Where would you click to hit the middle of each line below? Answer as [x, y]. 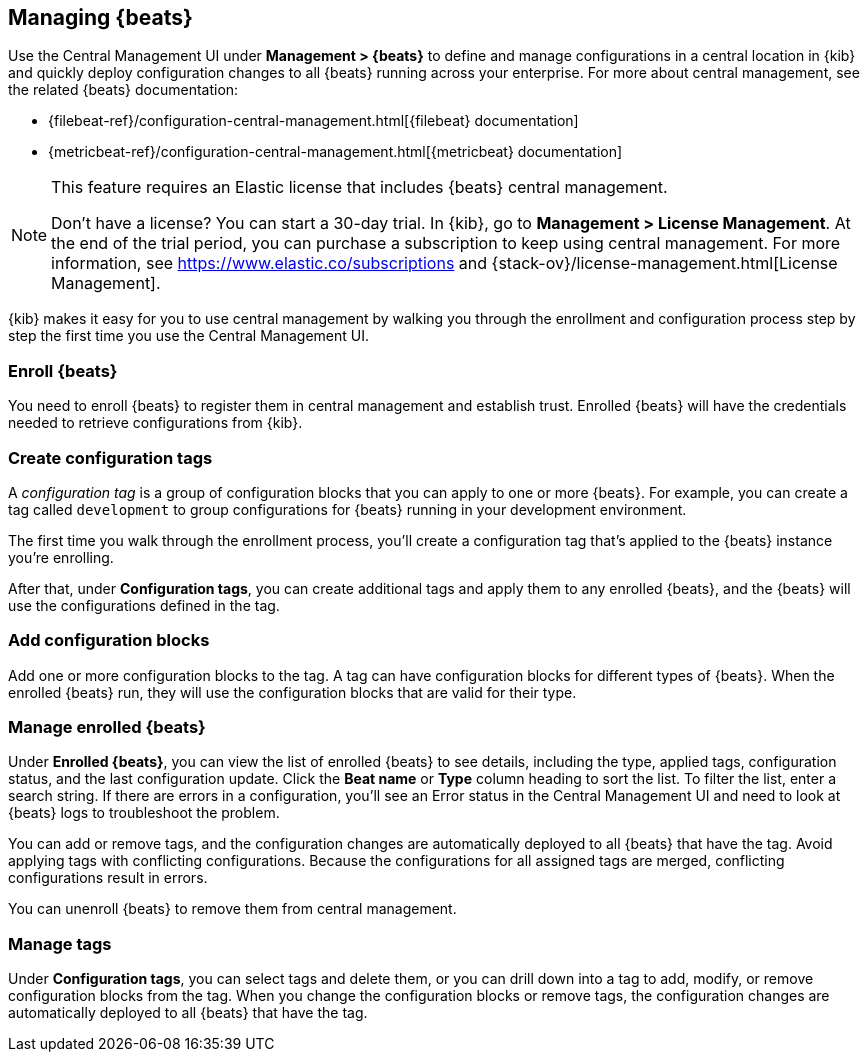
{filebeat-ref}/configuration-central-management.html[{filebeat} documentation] [313, 121]
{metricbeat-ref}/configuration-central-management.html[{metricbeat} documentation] [335, 152]
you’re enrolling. [61, 557]
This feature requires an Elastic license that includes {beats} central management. [359, 187]
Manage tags [60, 943]
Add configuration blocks [109, 640]
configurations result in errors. [108, 878]
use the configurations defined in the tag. [144, 605]
